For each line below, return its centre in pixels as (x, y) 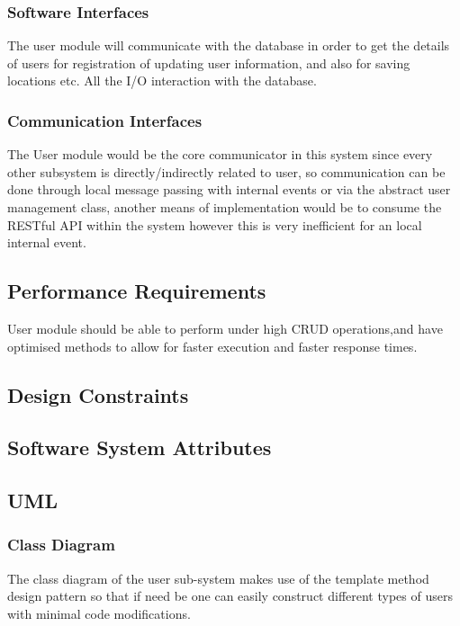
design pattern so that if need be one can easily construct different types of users (230, 596)
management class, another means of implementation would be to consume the (225, 207)
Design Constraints (98, 394)
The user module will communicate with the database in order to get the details (229, 45)
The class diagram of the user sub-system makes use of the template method (218, 578)
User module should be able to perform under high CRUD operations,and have (225, 328)
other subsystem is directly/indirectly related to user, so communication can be (226, 171)
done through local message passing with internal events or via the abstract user (229, 189)
